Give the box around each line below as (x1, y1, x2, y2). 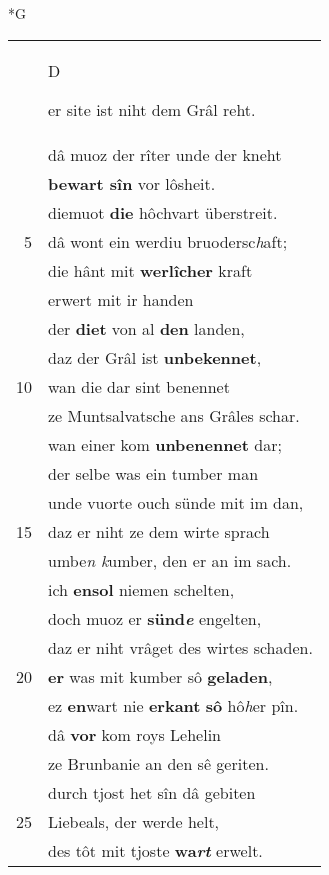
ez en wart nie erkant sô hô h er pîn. (48, 693, 299, 717)
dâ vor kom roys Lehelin (48, 722, 222, 746)
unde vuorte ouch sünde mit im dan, (48, 490, 304, 514)
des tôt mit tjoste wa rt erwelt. (48, 838, 263, 862)
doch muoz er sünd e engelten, (48, 606, 262, 630)
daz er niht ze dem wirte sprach (48, 519, 270, 543)
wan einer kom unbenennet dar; (48, 432, 282, 456)
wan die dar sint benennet (48, 374, 230, 398)
